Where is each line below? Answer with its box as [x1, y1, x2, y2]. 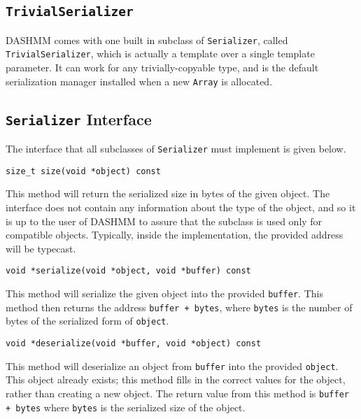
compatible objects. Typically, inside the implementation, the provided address [6, 227, 344, 242]
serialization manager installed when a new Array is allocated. [6, 73, 273, 88]
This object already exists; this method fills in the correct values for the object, [6, 372, 346, 387]
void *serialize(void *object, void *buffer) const [6, 266, 251, 276]
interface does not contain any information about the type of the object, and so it [6, 200, 356, 215]
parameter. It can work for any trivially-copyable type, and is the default [6, 60, 319, 75]
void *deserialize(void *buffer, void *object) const [6, 339, 262, 349]
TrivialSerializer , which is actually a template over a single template [6, 46, 315, 61]
